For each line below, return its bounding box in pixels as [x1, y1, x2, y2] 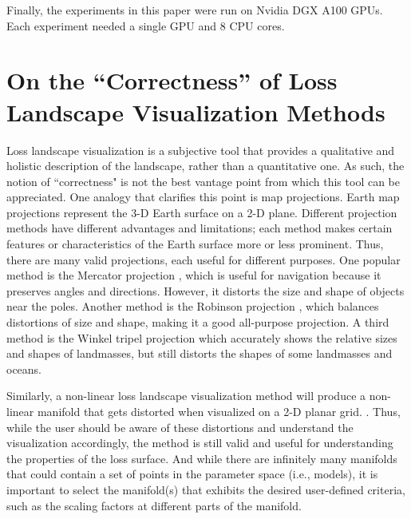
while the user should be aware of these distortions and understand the [6, 418, 354, 435]
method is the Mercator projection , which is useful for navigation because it [6, 267, 381, 283]
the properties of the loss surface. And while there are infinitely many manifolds [6, 450, 397, 466]
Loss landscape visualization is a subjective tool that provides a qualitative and [6, 141, 395, 158]
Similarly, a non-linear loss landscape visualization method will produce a [6, 387, 366, 404]
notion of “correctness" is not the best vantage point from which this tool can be [6, 172, 400, 189]
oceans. [6, 360, 42, 377]
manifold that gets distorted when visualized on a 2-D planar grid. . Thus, [37, 403, 401, 419]
